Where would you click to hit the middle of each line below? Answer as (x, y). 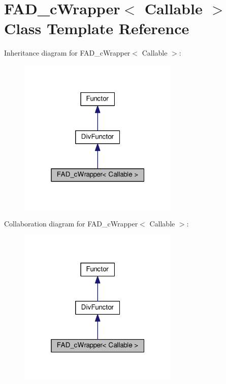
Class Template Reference (97, 28)
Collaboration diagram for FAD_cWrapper (71, 223)
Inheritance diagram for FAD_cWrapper (67, 53)
